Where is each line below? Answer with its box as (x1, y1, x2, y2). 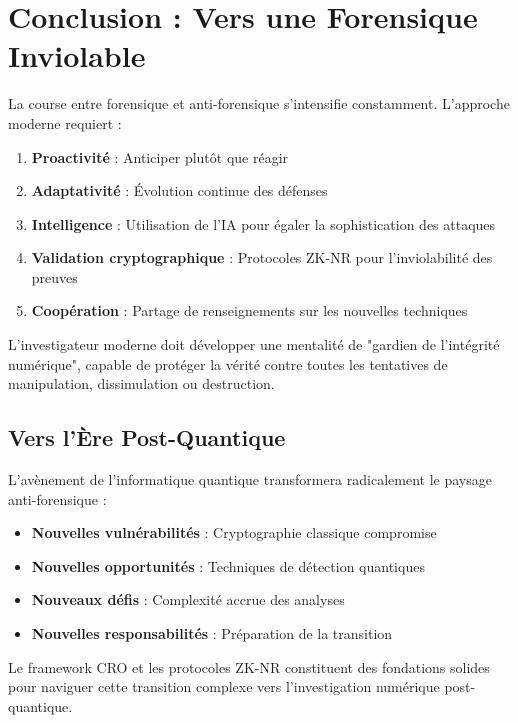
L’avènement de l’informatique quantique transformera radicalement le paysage (8, 469, 492, 490)
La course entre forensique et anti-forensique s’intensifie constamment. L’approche (8, 93, 510, 114)
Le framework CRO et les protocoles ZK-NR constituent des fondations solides (8, 656, 490, 677)
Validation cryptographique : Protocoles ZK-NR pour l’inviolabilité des (31, 247, 493, 268)
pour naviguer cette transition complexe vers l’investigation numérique (8, 676, 440, 697)
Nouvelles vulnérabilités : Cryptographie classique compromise (31, 522, 437, 543)
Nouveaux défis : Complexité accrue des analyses (31, 589, 345, 610)
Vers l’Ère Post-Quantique (8, 422, 286, 453)
